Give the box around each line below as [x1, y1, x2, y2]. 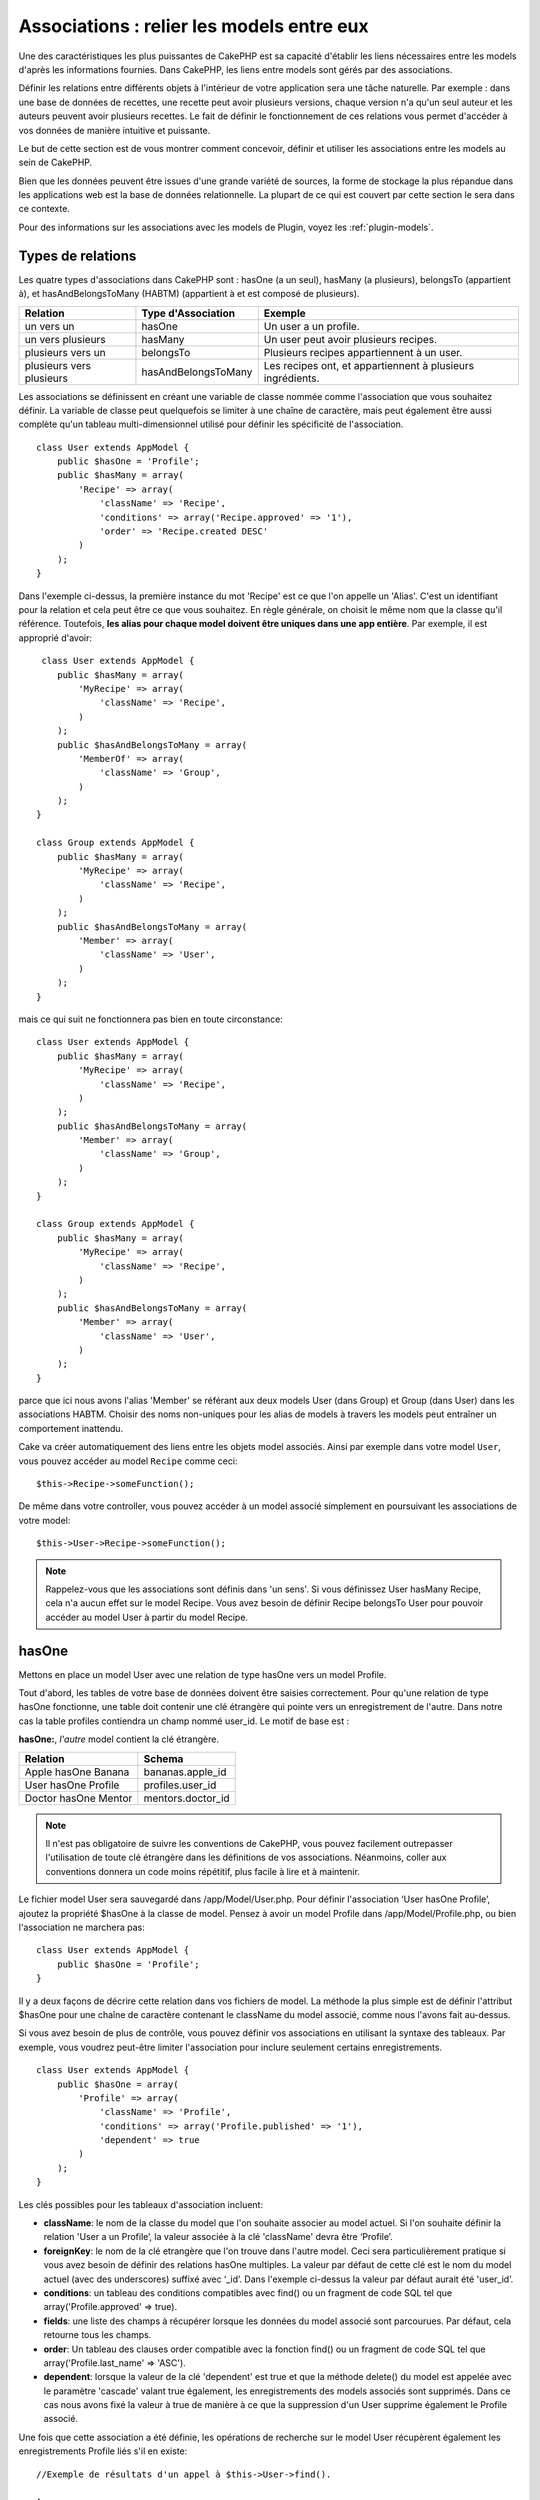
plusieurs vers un [24, 345, 106, 359]
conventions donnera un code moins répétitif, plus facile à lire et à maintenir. [45, 1865, 360, 1877]
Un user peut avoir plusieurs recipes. [263, 332, 438, 346]
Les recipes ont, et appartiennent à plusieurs [263, 358, 475, 372]
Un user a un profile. [263, 319, 360, 333]
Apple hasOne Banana [24, 1765, 130, 1779]
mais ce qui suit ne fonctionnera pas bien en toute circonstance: [18, 1013, 284, 1025]
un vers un [24, 319, 75, 333]
